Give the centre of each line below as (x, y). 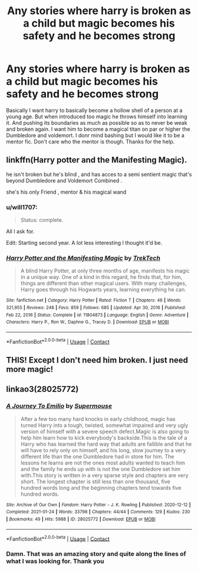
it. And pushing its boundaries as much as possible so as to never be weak (97, 122)
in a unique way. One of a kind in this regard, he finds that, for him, (101, 277)
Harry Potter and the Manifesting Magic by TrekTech (83, 258)
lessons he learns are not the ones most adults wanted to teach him (103, 463)
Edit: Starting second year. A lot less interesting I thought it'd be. (84, 243)
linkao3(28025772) (42, 389)
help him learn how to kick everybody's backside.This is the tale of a (104, 437)
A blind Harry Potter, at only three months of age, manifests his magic (105, 271)
